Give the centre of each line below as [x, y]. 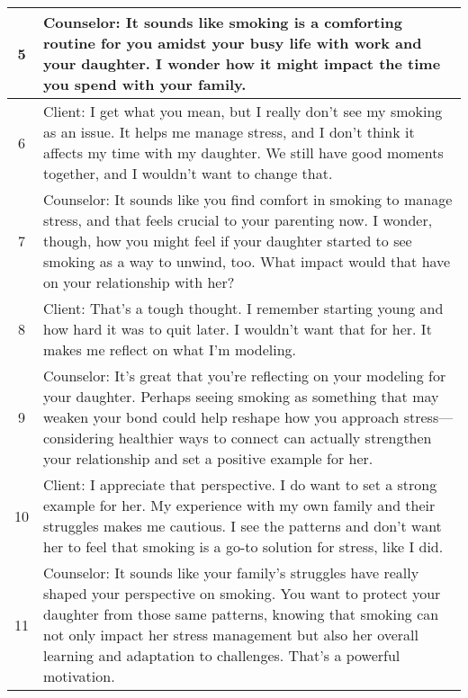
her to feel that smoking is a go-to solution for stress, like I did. [243, 546]
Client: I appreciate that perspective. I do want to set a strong [240, 484]
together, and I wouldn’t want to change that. [188, 173]
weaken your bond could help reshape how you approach [221, 417]
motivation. [79, 676]
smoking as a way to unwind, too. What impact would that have [247, 261]
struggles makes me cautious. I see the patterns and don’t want [243, 526]
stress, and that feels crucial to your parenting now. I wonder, [238, 220]
